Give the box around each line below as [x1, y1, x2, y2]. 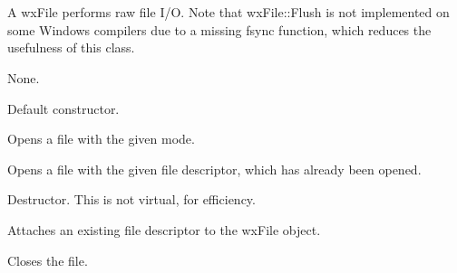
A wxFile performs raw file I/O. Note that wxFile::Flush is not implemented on [7, 3, 450, 22]
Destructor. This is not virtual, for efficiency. [7, 190, 256, 209]
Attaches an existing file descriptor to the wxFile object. [7, 220, 321, 239]
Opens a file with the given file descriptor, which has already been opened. [7, 159, 422, 178]
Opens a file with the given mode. [7, 129, 195, 148]
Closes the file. [7, 250, 88, 269]
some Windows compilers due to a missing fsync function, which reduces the [7, 20, 432, 39]
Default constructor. [7, 99, 120, 118]
